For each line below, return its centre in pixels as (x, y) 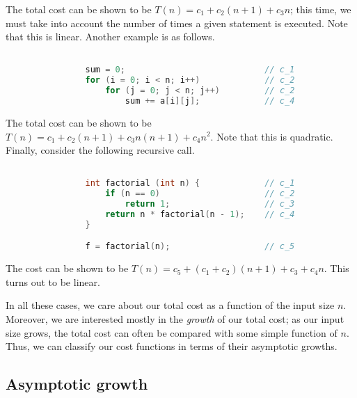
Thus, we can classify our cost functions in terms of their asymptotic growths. (172, 346)
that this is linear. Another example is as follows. (110, 37)
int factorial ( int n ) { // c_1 (190, 183)
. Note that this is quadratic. (272, 136)
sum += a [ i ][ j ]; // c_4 (210, 101)
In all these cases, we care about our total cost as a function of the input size (170, 305)
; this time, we (321, 9)
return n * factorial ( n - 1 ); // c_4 (200, 214)
